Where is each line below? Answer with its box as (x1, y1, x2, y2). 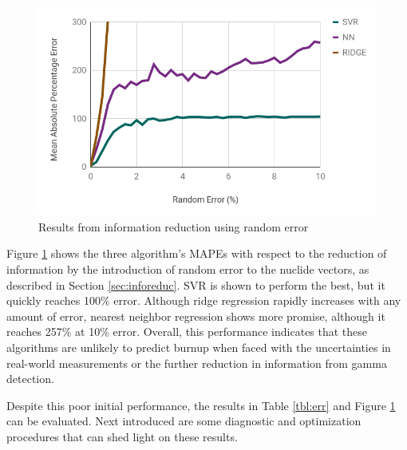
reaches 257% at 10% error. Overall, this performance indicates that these (6, 323, 368, 340)
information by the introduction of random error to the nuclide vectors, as (6, 260, 369, 277)
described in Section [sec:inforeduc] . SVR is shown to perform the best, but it (6, 276, 385, 293)
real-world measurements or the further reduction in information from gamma (6, 354, 387, 371)
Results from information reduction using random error (38, 218, 309, 235)
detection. (6, 370, 54, 387)
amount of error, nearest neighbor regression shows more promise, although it (6, 307, 385, 324)
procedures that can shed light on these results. (6, 428, 238, 444)
